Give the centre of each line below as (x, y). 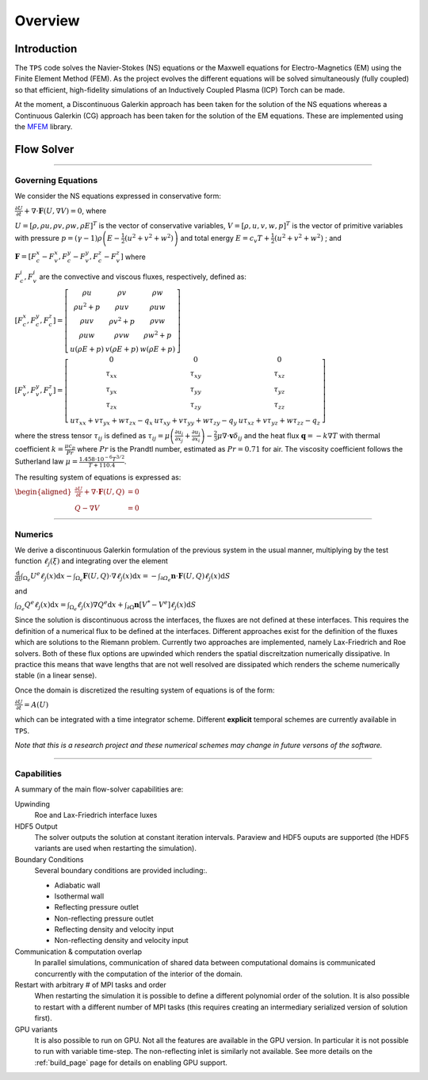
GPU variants (36, 1029)
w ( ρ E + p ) (158, 349)
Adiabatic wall (77, 885)
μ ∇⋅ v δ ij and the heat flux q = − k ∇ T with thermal (298, 436)
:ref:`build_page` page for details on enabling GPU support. (131, 1063)
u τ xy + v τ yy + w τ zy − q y (196, 422)
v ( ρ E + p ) (122, 349)
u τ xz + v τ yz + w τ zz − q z (279, 422)
